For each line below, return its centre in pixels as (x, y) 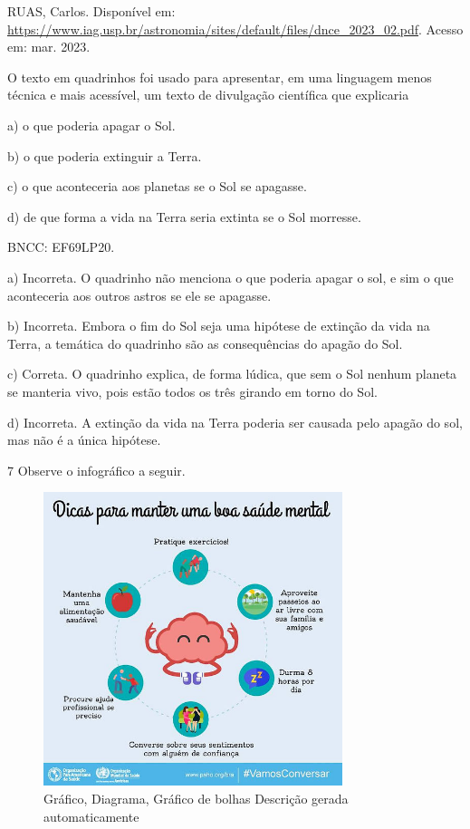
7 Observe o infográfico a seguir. (96, 470)
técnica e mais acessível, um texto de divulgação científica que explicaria (208, 95)
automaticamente (91, 816)
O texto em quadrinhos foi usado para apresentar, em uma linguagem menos (220, 77)
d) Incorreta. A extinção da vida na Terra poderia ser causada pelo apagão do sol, (235, 422)
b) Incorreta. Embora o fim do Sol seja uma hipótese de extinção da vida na (219, 326)
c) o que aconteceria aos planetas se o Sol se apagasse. (157, 186)
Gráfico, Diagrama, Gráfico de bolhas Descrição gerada (196, 799)
